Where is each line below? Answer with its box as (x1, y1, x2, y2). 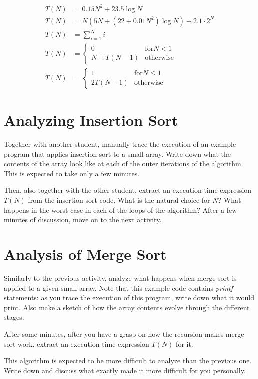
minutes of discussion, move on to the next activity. (4, 214, 162, 225)
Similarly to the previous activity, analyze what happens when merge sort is (4, 272, 237, 283)
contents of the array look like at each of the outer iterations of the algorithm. (4, 158, 243, 169)
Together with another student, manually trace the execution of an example (4, 139, 236, 149)
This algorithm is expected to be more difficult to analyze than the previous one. (4, 355, 252, 366)
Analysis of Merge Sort (4, 244, 167, 264)
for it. (176, 338, 193, 349)
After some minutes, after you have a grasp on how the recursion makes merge (4, 328, 244, 339)
